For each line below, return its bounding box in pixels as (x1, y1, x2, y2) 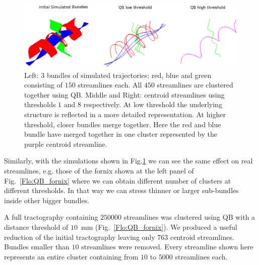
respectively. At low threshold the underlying (83, 99, 222, 110)
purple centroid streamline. (24, 138, 107, 149)
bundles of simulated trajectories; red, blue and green (46, 69, 212, 80)
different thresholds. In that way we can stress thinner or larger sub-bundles (4, 185, 239, 196)
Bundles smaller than (4, 241, 70, 252)
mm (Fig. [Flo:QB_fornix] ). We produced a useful (81, 222, 237, 232)
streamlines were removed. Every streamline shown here (81, 241, 253, 252)
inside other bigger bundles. (4, 195, 90, 205)
